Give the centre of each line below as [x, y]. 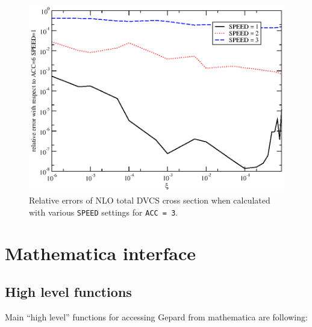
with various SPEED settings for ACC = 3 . [104, 212]
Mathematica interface [101, 253]
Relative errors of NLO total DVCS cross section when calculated [150, 200]
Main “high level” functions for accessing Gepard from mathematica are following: [156, 316]
